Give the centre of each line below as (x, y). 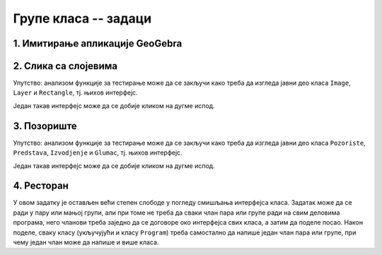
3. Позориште (45, 126)
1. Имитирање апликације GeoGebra (98, 43)
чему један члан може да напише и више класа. (86, 242)
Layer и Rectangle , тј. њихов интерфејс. (75, 93)
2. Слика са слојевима (65, 66)
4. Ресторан (41, 186)
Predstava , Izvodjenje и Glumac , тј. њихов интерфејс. (98, 153)
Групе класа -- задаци (82, 18)
